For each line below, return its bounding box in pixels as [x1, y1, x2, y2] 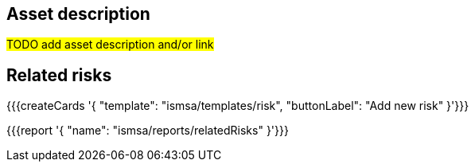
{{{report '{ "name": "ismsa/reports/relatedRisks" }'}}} [6, 123, 289, 138]
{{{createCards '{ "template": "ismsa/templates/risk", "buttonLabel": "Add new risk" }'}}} [6, 99, 469, 113]
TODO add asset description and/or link [6, 37, 214, 52]
